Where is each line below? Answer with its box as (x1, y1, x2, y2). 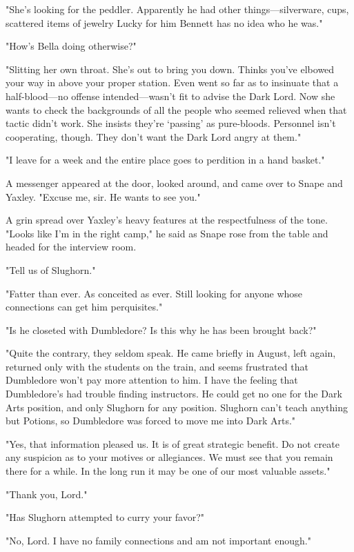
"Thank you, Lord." (6, 486, 88, 501)
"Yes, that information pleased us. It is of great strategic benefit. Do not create (6, 436, 340, 451)
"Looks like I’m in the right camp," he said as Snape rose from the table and (6, 226, 328, 240)
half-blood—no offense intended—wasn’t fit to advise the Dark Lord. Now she (6, 88, 335, 103)
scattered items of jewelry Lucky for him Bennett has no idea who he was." (6, 15, 323, 30)
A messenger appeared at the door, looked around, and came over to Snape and (6, 175, 343, 190)
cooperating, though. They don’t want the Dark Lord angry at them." (6, 129, 302, 144)
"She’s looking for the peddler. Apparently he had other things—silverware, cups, (6, 2, 349, 16)
